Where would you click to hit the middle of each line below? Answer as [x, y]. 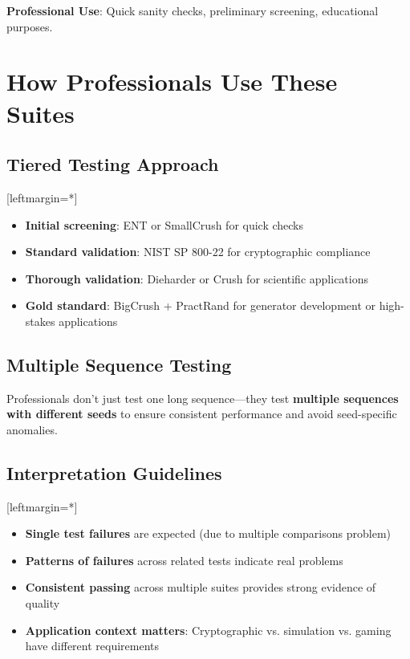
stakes [40, 321]
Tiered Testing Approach [113, 164]
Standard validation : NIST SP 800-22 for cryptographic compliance [198, 252]
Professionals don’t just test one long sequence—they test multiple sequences [203, 398]
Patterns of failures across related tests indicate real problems [184, 560]
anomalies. [32, 429]
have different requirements [92, 646]
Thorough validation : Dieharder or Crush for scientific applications [197, 278]
